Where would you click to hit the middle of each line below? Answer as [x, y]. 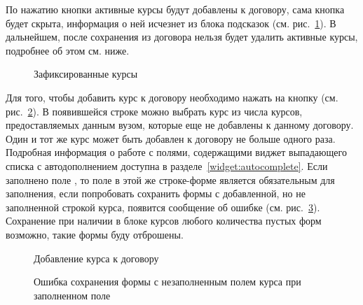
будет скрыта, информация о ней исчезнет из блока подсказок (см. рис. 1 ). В [171, 23]
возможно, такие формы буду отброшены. [95, 234]
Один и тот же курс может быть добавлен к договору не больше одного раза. [171, 138]
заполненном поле [72, 295]
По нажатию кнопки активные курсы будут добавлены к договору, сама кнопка [175, 9]
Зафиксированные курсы [86, 74]
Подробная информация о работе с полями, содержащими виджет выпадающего [176, 152]
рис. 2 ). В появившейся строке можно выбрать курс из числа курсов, [154, 111]
